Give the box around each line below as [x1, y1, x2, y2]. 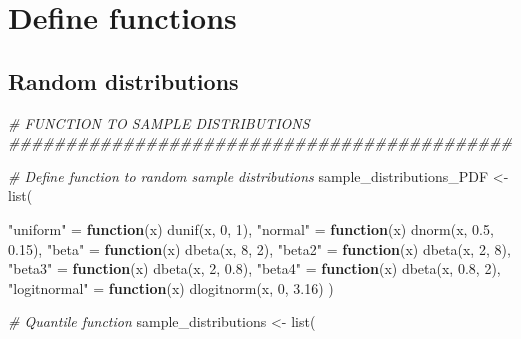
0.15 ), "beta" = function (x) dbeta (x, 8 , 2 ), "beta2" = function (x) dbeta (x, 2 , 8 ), [8, 238, 511, 259]
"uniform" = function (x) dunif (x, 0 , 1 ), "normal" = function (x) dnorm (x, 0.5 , [8, 218, 494, 239]
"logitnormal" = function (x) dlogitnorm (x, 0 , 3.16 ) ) [8, 277, 334, 298]
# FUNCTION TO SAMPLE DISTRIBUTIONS [8, 112, 310, 133]
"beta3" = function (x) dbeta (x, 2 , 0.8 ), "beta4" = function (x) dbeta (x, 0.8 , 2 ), [8, 258, 501, 279]
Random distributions [8, 65, 239, 96]
